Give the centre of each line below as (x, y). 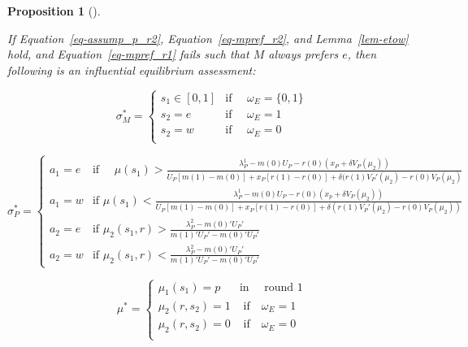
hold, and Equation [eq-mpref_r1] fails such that (128, 54)
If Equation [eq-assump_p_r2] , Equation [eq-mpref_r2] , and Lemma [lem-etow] (208, 38)
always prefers (303, 54)
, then (362, 54)
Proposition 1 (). (54, 11)
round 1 (284, 287)
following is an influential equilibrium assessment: (132, 69)
